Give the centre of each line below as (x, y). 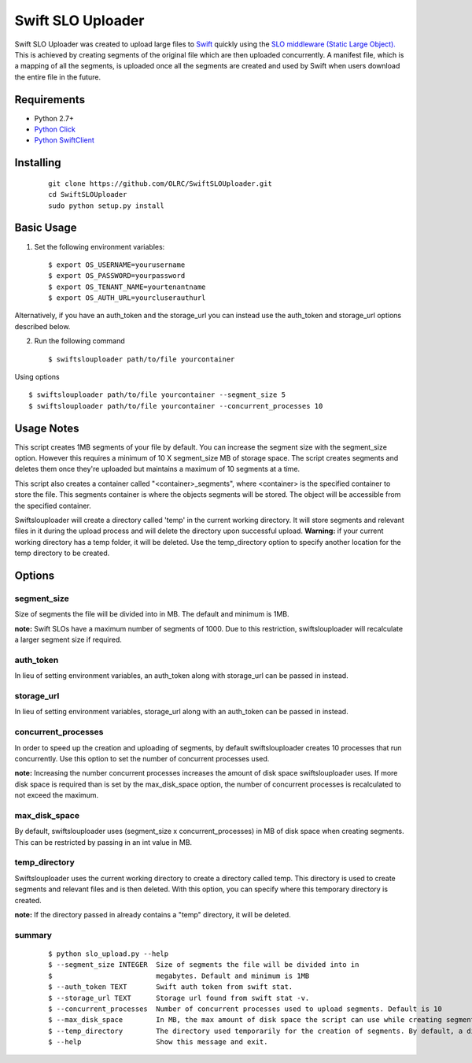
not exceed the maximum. (57, 795)
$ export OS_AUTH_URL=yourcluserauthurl (127, 298)
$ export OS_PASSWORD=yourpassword (117, 276)
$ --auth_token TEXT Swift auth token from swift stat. (171, 987)
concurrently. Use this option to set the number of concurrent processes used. (142, 758)
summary (33, 935)
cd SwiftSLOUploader (88, 194)
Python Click (55, 129)
